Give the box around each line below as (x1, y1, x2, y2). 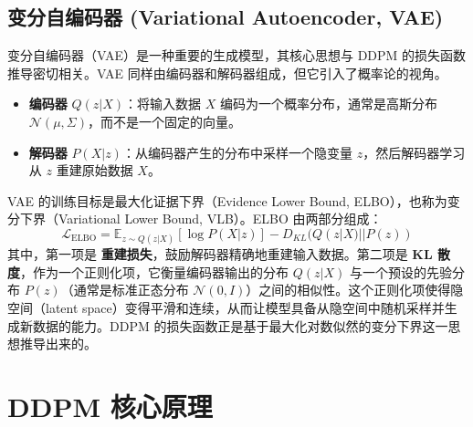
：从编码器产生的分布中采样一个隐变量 (121, 142, 352, 161)
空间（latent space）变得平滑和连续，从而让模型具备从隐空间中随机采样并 (7, 297, 445, 317)
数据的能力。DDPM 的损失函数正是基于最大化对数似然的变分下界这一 (32, 316, 448, 335)
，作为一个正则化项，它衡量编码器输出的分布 (20, 262, 289, 281)
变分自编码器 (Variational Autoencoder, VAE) (7, 3, 444, 31)
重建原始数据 (56, 161, 133, 180)
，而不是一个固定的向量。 (87, 111, 241, 130)
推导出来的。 (19, 334, 97, 353)
